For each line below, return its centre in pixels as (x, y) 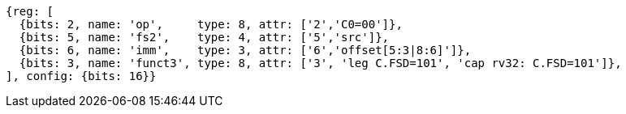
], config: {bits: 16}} (81, 76)
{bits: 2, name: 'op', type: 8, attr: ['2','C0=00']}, (211, 24)
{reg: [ (30, 11)
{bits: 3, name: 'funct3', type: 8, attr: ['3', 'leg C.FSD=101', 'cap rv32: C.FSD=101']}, (320, 63)
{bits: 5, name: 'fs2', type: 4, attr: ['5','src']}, (204, 37)
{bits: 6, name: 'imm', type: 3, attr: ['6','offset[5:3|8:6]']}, (245, 50)
